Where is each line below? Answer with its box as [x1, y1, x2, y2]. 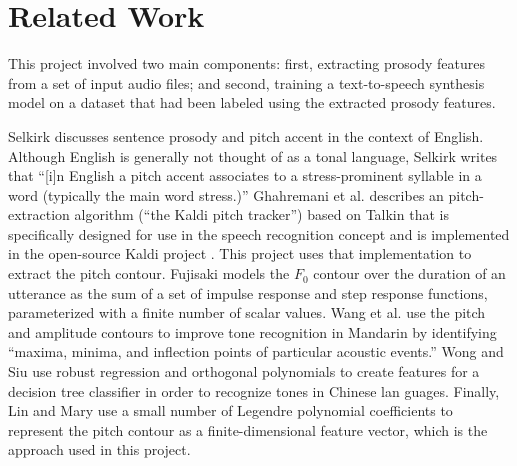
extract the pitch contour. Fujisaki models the [8, 263, 290, 284]
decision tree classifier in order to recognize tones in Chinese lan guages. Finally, [8, 380, 500, 401]
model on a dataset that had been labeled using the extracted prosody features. [8, 92, 496, 113]
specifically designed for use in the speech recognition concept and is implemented [8, 223, 510, 244]
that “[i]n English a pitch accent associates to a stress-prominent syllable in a [8, 165, 482, 186]
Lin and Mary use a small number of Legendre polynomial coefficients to [8, 400, 453, 421]
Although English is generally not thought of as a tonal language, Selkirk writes [8, 145, 498, 166]
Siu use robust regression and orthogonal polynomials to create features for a [8, 361, 480, 382]
